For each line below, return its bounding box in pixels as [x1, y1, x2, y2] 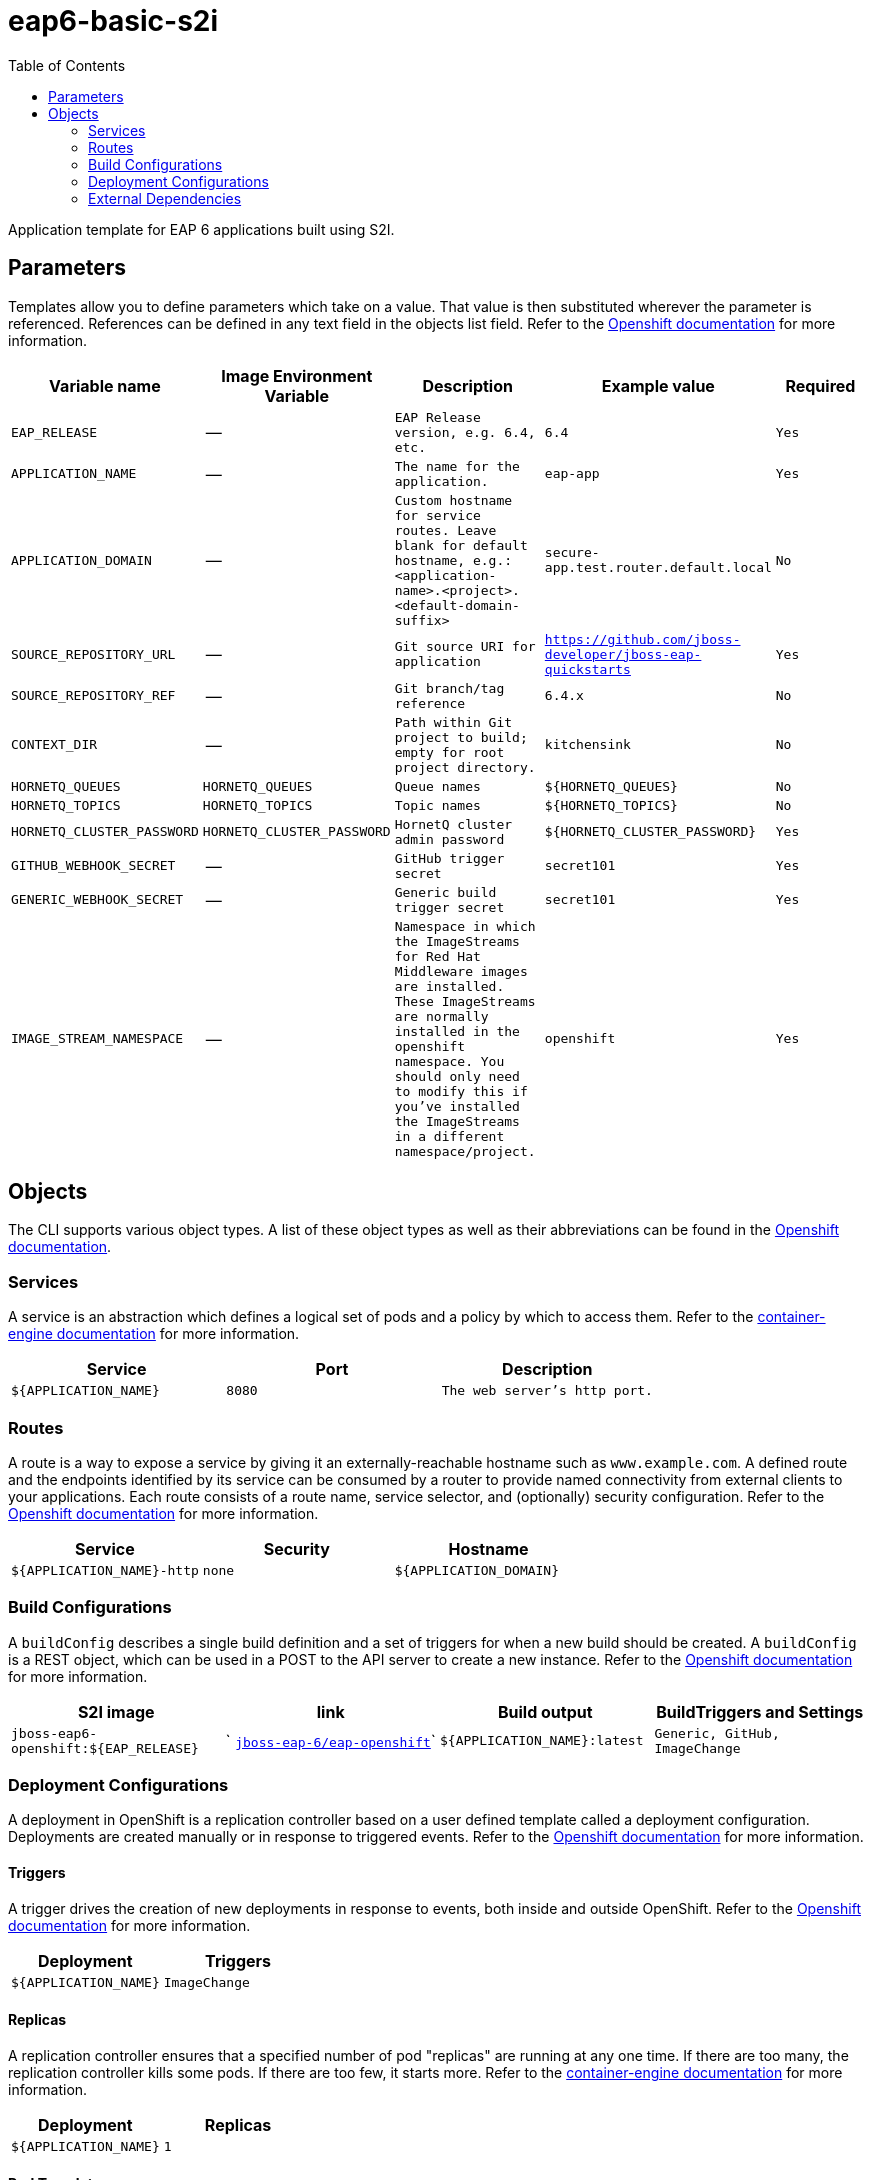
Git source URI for [394, 639, 536, 655]
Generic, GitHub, [654, 1725, 780, 1741]
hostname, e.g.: [394, 552, 513, 568]
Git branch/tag [394, 680, 505, 696]
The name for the [394, 458, 520, 474]
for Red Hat [394, 948, 481, 964]
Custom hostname [394, 492, 513, 508]
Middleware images [394, 963, 528, 979]
